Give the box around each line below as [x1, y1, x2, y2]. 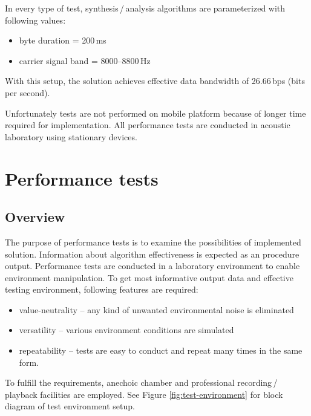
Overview [5, 207, 65, 226]
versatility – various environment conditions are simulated [19, 323, 234, 336]
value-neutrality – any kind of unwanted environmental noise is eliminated [19, 303, 294, 316]
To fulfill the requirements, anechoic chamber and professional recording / [5, 376, 278, 389]
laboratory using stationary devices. [5, 130, 137, 143]
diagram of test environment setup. [5, 400, 135, 412]
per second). [5, 86, 50, 99]
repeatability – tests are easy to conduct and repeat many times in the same [19, 344, 303, 357]
